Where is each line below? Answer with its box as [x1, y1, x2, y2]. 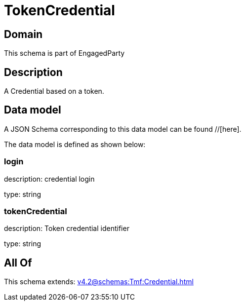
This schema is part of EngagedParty [4, 49, 125, 58]
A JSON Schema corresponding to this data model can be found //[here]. [4, 124, 242, 133]
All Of [4, 256, 32, 269]
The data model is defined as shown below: [4, 140, 146, 149]
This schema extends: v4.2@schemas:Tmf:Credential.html [4, 277, 194, 286]
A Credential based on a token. [4, 87, 104, 96]
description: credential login [4, 174, 95, 183]
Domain [4, 28, 43, 40]
